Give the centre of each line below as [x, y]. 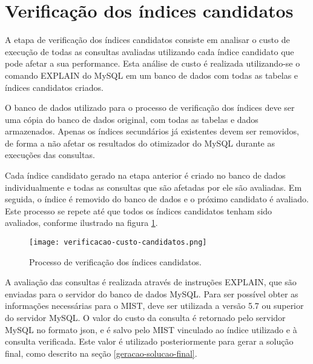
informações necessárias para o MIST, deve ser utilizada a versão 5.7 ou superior [154, 306]
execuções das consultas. [50, 155]
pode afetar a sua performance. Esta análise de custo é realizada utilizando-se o [153, 63]
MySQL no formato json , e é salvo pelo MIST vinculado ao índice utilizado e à [151, 329]
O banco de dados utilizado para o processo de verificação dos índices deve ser [150, 108]
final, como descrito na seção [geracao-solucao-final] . [101, 353]
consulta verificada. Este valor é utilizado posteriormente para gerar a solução [149, 341]
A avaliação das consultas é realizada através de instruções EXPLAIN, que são [151, 282]
